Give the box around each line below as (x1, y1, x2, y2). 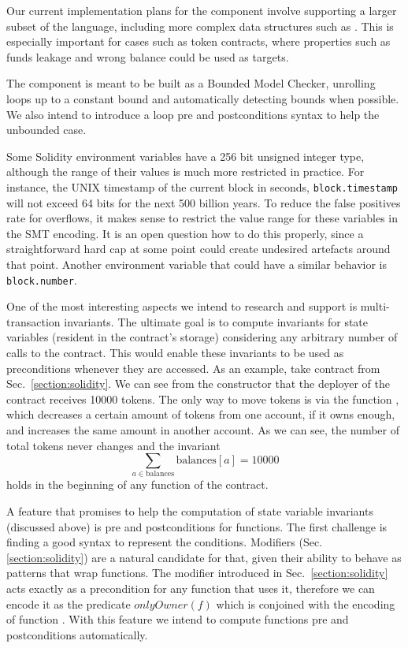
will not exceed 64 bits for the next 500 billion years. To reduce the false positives (6, 194, 401, 210)
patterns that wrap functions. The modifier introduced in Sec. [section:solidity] (6, 564, 388, 581)
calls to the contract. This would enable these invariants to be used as (6, 344, 344, 360)
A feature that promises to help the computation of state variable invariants (6, 503, 373, 520)
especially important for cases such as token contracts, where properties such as (6, 33, 391, 50)
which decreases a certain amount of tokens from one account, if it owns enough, (6, 406, 395, 423)
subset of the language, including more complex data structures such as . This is (6, 17, 394, 34)
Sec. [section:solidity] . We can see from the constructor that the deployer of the (6, 375, 390, 392)
